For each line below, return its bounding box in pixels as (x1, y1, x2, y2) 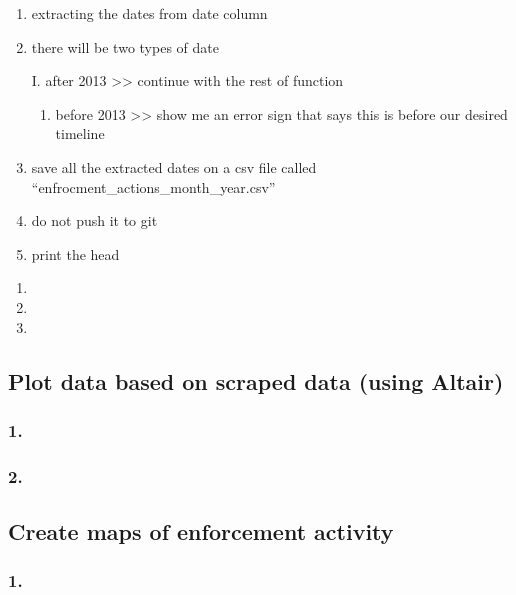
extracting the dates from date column (31, 3, 268, 23)
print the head (31, 243, 120, 264)
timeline (55, 123, 105, 144)
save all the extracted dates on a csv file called (31, 156, 317, 177)
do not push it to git (31, 210, 158, 231)
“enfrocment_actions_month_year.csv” (31, 176, 276, 197)
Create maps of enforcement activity (8, 515, 394, 546)
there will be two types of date (31, 36, 219, 57)
